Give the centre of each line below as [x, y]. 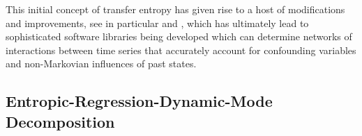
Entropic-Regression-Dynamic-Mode [139, 101]
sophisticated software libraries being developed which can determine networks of [179, 36]
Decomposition [60, 121]
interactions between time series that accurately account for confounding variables [181, 50]
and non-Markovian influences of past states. [101, 63]
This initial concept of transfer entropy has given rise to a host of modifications [175, 9]
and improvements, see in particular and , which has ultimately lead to [157, 23]
